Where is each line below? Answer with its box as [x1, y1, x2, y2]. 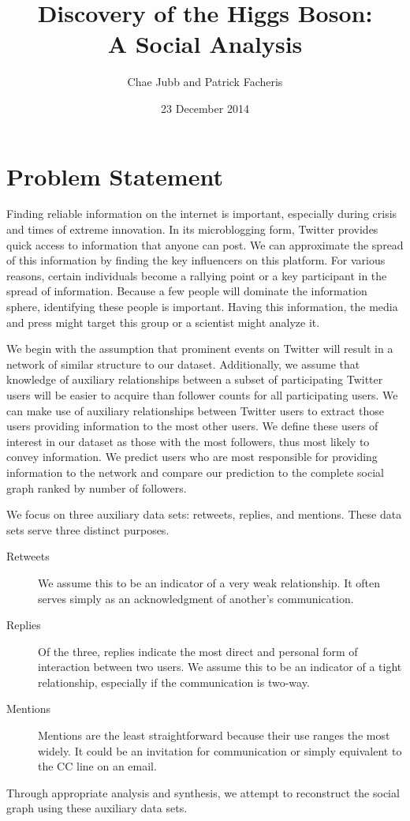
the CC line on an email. [38, 758, 157, 774]
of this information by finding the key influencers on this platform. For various [6, 252, 386, 268]
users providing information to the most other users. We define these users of [6, 418, 378, 434]
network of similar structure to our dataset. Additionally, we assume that [6, 355, 360, 372]
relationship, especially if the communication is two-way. [38, 673, 310, 690]
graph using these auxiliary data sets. [6, 800, 188, 816]
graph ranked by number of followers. [6, 479, 187, 496]
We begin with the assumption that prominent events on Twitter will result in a [6, 340, 393, 357]
